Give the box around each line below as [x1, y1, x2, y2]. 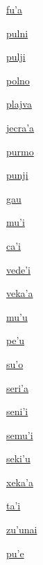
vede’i [6, 262, 31, 277]
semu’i [6, 427, 33, 442]
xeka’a [6, 474, 33, 489]
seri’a [6, 380, 29, 395]
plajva [6, 96, 32, 111]
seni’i [6, 404, 28, 419]
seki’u [6, 451, 31, 466]
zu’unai [6, 522, 37, 537]
